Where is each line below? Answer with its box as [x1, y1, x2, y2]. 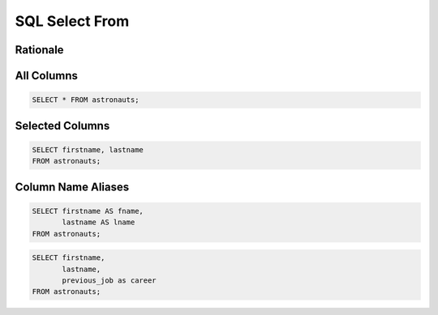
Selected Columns [15, 118, 110, 133]
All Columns [15, 69, 79, 83]
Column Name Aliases [15, 180, 130, 194]
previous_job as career [62, 275, 157, 285]
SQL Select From [15, 12, 130, 30]
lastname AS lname [62, 218, 135, 227]
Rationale [15, 43, 64, 57]
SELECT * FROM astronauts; [32, 96, 140, 104]
